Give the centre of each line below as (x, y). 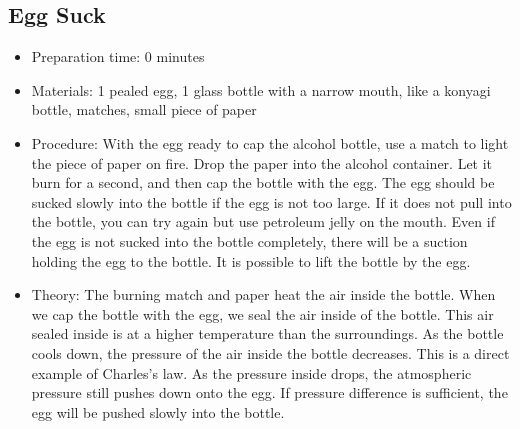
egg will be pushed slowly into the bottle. (158, 411)
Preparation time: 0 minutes (118, 56)
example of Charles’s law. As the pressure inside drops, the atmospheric (251, 372)
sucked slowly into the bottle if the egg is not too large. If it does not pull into (271, 201)
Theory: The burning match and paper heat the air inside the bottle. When (263, 294)
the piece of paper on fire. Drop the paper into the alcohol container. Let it (262, 162)
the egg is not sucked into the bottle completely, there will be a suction (249, 240)
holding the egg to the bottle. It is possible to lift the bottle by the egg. (251, 260)
